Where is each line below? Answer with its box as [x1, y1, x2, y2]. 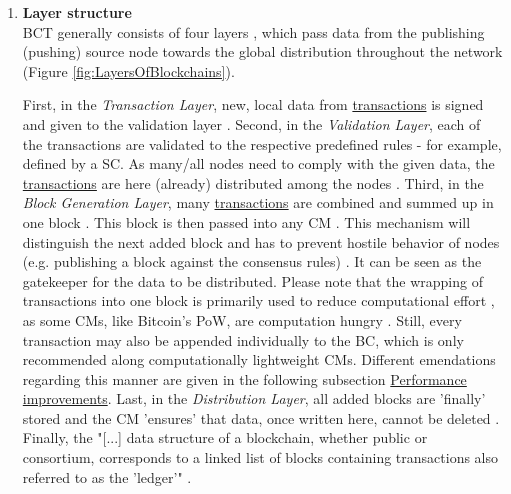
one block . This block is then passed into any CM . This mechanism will [22, 211, 471, 232]
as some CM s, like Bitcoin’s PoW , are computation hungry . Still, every [22, 309, 462, 330]
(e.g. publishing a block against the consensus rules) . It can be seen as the [22, 251, 482, 272]
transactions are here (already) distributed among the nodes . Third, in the [22, 172, 484, 193]
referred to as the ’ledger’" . [22, 466, 192, 487]
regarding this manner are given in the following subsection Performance [22, 368, 467, 389]
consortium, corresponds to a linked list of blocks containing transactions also [22, 447, 499, 468]
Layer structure [22, 2, 132, 22]
